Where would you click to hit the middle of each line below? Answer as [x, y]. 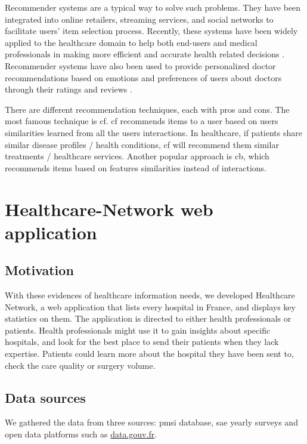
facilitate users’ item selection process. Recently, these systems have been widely [151, 31]
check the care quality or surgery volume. [80, 365]
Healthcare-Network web [109, 209]
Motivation [39, 270]
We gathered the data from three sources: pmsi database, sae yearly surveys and [151, 422]
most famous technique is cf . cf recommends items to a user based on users [142, 121]
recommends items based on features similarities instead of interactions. [136, 167]
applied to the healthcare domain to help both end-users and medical [131, 42]
